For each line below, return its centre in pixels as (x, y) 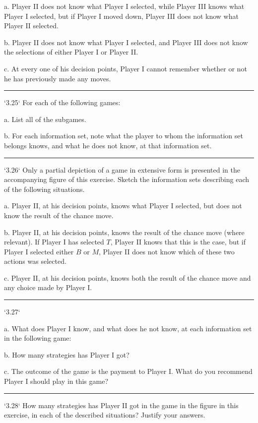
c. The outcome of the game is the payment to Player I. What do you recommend (128, 371)
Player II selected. (31, 26)
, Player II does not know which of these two (167, 251)
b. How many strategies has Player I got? (67, 354)
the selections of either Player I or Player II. (71, 52)
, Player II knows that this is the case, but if (178, 242)
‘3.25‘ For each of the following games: (62, 102)
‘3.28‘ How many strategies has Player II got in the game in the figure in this (121, 405)
